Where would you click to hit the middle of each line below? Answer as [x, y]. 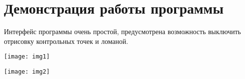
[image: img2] [27, 71]
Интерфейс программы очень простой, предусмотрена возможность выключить [122, 31]
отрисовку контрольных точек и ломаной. [66, 41]
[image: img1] [27, 57]
